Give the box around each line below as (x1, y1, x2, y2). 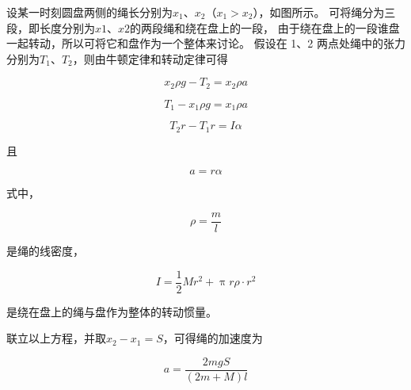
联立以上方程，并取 (6, 330, 106, 346)
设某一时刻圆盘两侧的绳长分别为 (6, 4, 173, 20)
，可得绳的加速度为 (162, 330, 263, 346)
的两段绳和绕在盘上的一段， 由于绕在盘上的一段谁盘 (130, 19, 400, 36)
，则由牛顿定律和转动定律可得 (72, 50, 228, 67)
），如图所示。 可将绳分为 (253, 4, 385, 20)
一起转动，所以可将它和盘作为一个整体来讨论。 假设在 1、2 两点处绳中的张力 (6, 35, 405, 52)
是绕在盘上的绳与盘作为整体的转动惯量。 (6, 303, 217, 319)
